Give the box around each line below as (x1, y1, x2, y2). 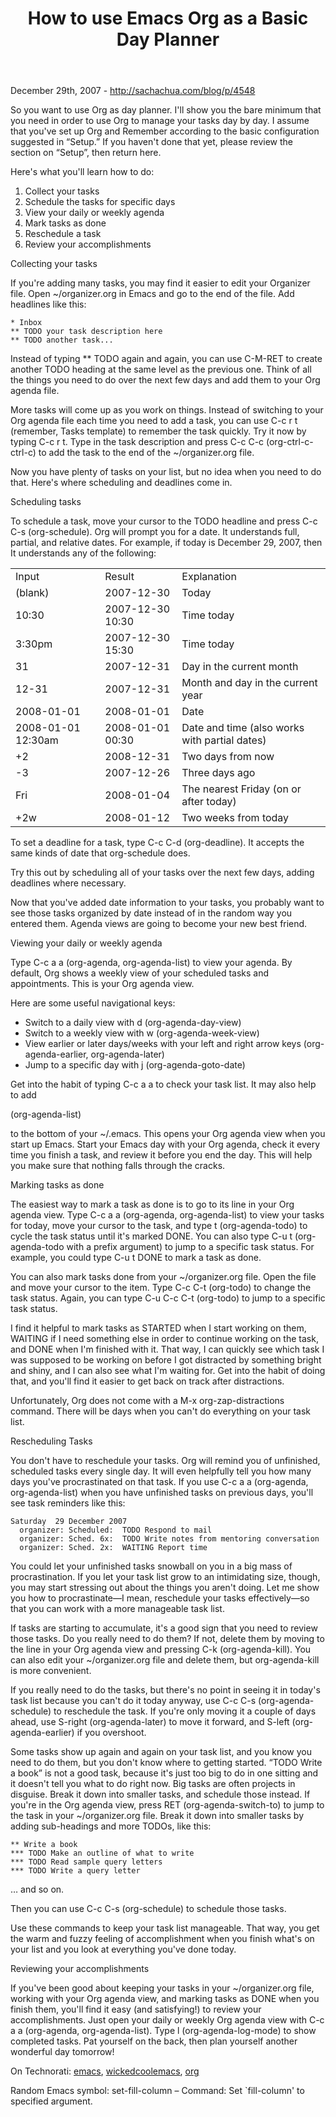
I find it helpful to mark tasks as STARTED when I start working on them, (10, 1322, 307, 1334)
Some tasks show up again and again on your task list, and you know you (10, 1746, 313, 1758)
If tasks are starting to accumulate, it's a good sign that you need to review (10, 1622, 318, 1634)
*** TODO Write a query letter (10, 1866, 141, 1876)
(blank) (15, 586, 50, 600)
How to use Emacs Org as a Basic (27, 7, 309, 30)
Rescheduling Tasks (10, 1435, 93, 1447)
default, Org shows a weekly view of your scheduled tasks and (10, 967, 270, 979)
